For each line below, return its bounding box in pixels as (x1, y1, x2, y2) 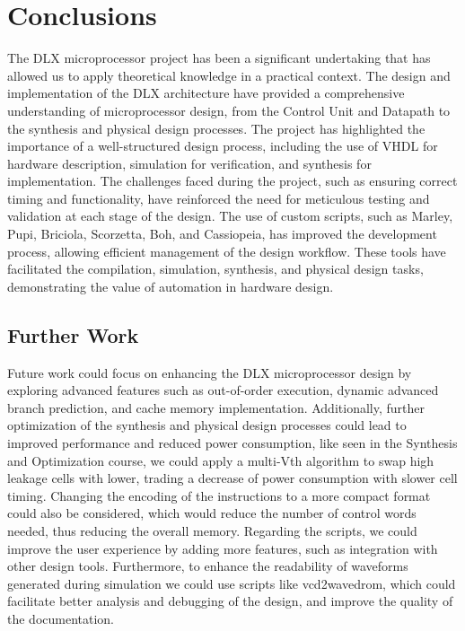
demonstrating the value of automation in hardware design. (7, 276, 334, 295)
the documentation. (7, 609, 115, 627)
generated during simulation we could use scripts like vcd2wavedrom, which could (7, 574, 456, 592)
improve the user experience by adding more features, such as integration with (7, 539, 438, 557)
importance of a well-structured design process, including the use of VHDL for (7, 136, 438, 155)
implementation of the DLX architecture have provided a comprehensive (7, 83, 405, 102)
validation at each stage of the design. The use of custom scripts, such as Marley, (7, 206, 453, 225)
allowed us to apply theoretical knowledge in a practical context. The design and (7, 66, 451, 84)
